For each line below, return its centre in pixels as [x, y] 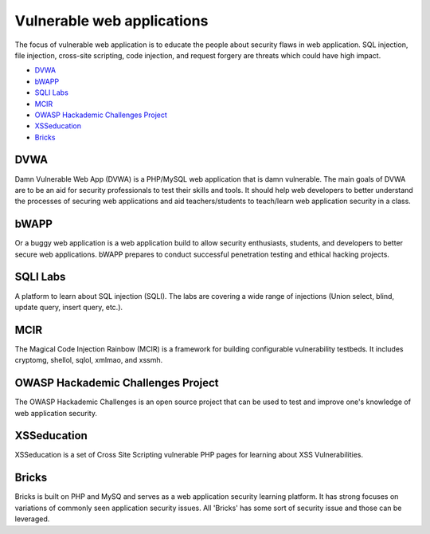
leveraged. [32, 519]
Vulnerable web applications [111, 21]
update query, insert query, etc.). [69, 307]
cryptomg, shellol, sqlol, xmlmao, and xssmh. [89, 360]
